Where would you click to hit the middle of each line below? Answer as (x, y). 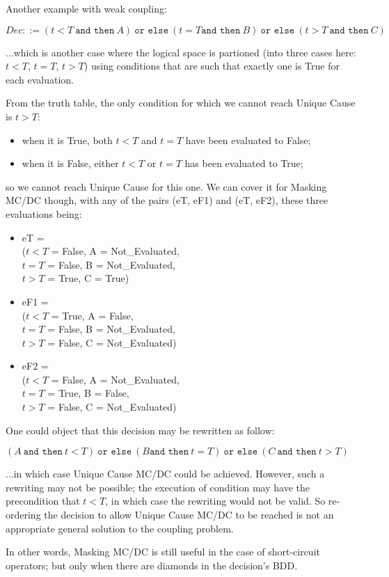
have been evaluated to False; (248, 140)
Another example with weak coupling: (86, 8)
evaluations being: (44, 213)
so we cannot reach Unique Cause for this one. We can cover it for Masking (166, 186)
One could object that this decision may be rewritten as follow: (140, 430)
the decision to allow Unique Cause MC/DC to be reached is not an (189, 515)
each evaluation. (40, 79)
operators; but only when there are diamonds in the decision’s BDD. (152, 565)
